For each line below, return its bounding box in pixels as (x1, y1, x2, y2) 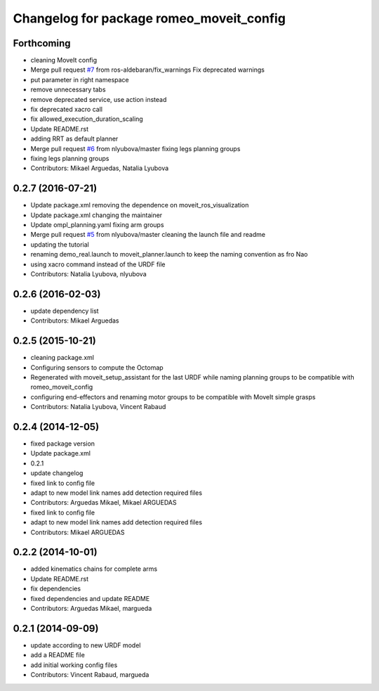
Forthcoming (13, 37, 71, 49)
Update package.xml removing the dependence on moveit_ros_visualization (30, 201, 249, 209)
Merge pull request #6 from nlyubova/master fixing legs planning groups (30, 144, 241, 153)
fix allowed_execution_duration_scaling (30, 115, 143, 123)
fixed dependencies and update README (30, 594, 150, 602)
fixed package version (30, 439, 95, 448)
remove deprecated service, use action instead (30, 95, 167, 103)
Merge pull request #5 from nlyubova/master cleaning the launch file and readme (30, 231, 266, 239)
